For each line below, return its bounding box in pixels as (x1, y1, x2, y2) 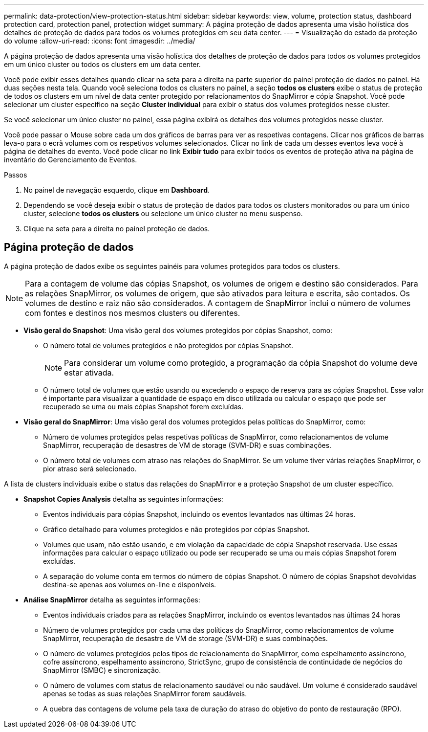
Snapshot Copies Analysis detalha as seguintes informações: (23, 494, 223, 503)
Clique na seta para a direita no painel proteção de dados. (23, 224, 210, 233)
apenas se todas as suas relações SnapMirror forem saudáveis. (43, 689, 247, 698)
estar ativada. (64, 367, 114, 377)
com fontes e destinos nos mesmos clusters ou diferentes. (25, 308, 240, 318)
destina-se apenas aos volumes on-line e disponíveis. (43, 580, 216, 589)
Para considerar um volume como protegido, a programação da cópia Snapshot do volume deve (64, 357, 418, 368)
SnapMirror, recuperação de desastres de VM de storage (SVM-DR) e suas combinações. (43, 441, 332, 449)
